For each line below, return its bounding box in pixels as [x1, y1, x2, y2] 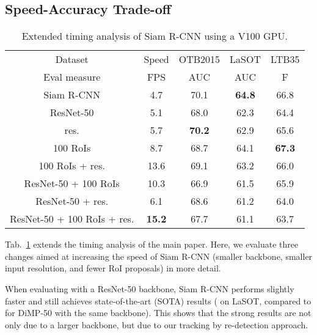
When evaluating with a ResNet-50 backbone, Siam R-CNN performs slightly [5, 282, 294, 295]
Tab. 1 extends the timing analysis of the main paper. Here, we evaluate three [5, 238, 299, 251]
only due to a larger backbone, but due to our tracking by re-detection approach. [5, 318, 308, 331]
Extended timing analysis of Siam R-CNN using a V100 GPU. [21, 29, 288, 43]
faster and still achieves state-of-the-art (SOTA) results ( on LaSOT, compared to [5, 294, 312, 307]
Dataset [55, 52, 89, 67]
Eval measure [43, 70, 101, 84]
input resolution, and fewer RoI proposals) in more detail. [5, 262, 221, 274]
